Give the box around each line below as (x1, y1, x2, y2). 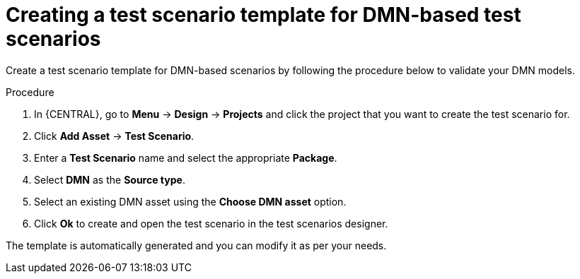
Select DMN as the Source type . (34, 173, 185, 186)
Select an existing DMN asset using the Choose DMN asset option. (34, 195, 347, 208)
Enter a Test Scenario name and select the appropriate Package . (34, 151, 337, 164)
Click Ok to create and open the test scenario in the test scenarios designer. (34, 217, 388, 230)
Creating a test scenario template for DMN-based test (6, 3, 521, 27)
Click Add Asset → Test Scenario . (34, 129, 195, 142)
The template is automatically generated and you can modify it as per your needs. (6, 239, 387, 251)
